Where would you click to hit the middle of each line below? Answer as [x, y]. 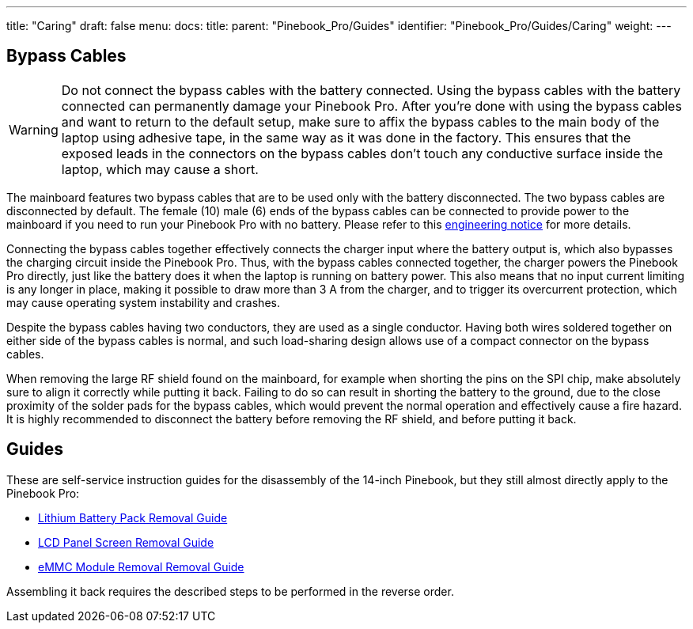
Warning [34, 129]
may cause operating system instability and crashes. [143, 302]
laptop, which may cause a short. [160, 169]
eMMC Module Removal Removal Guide [141, 566]
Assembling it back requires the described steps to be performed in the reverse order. [230, 591]
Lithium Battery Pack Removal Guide [133, 517]
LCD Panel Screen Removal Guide [126, 542]
